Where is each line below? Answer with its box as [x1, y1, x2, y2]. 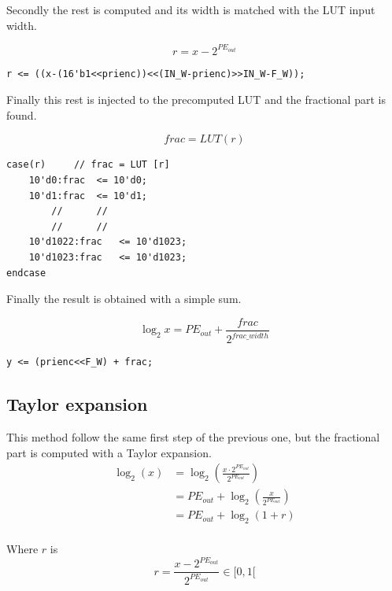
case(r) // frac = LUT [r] [6, 159, 170, 171]
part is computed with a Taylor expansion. [6, 444, 212, 460]
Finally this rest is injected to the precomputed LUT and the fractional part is [6, 91, 386, 108]
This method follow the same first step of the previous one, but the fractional [6, 429, 380, 445]
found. [6, 106, 37, 123]
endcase [6, 267, 46, 279]
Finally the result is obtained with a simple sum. [6, 290, 242, 307]
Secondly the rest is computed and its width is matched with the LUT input [6, 2, 375, 17]
